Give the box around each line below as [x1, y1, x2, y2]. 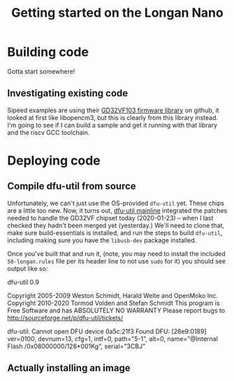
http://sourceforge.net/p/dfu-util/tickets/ [7, 313, 124, 322]
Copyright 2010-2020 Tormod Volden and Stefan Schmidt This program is [7, 299, 220, 307]
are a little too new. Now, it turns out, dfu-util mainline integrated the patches [7, 206, 228, 214]
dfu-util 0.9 [7, 278, 40, 286]
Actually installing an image [7, 362, 131, 374]
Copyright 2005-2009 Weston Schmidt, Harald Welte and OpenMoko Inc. [7, 291, 219, 299]
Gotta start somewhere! [7, 67, 75, 75]
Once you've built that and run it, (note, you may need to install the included [7, 249, 226, 257]
